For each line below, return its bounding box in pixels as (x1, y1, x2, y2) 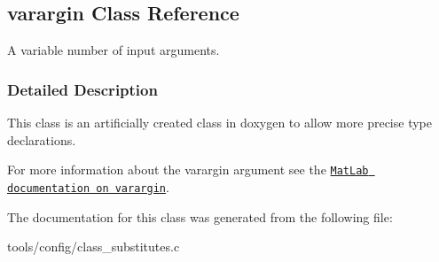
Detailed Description (7, 78, 158, 100)
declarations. (7, 130, 76, 149)
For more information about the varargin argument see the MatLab (7, 160, 369, 179)
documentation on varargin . (7, 177, 169, 196)
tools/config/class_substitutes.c (7, 237, 180, 256)
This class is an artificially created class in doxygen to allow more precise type (7, 113, 432, 132)
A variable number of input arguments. (7, 41, 220, 59)
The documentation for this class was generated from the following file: (7, 207, 393, 226)
